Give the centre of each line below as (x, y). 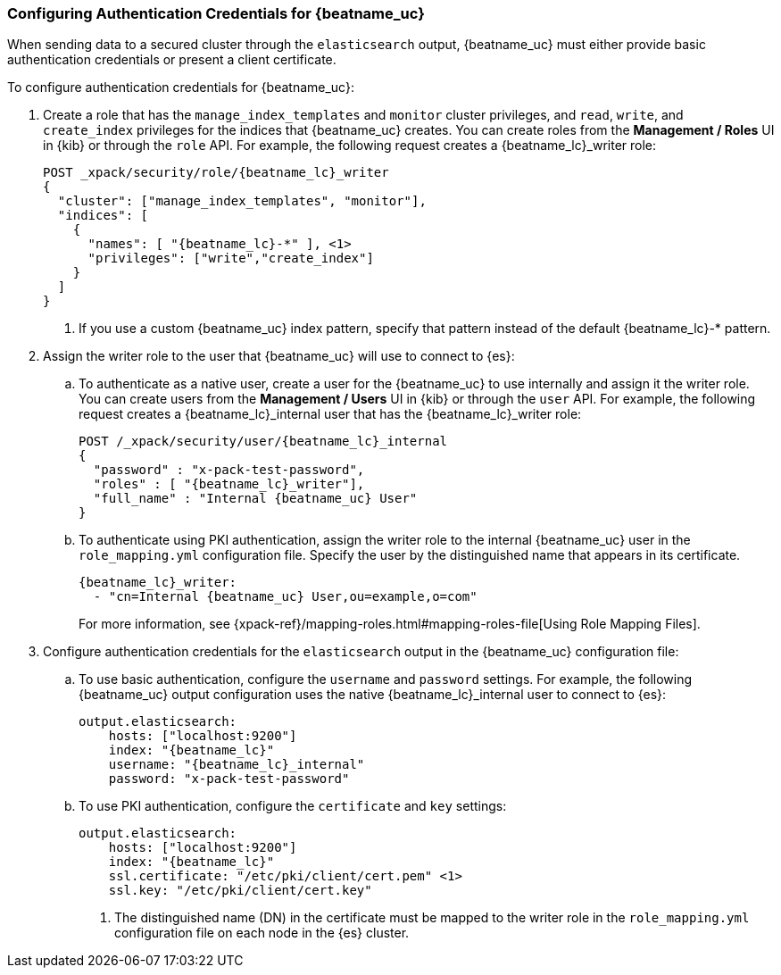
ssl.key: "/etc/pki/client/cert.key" (240, 891)
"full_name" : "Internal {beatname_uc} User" (255, 499)
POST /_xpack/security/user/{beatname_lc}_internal (263, 442)
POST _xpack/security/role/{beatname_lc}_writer (216, 173)
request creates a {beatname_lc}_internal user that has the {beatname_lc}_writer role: (330, 414)
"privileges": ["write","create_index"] (231, 258)
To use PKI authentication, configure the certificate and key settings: (293, 806)
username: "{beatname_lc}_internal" (237, 765)
